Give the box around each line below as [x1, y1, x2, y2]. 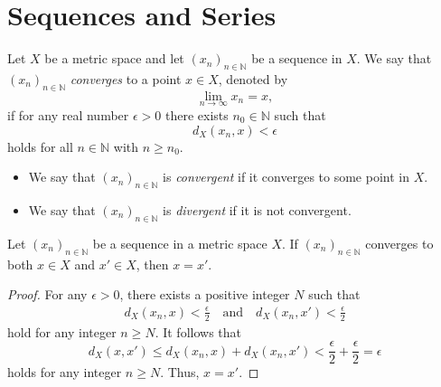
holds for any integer [7, 363, 122, 382]
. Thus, [160, 363, 200, 382]
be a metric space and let [44, 49, 184, 68]
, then [136, 254, 169, 273]
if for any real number [7, 105, 129, 124]
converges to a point [70, 69, 182, 88]
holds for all [7, 137, 73, 156]
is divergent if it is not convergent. [163, 200, 352, 219]
